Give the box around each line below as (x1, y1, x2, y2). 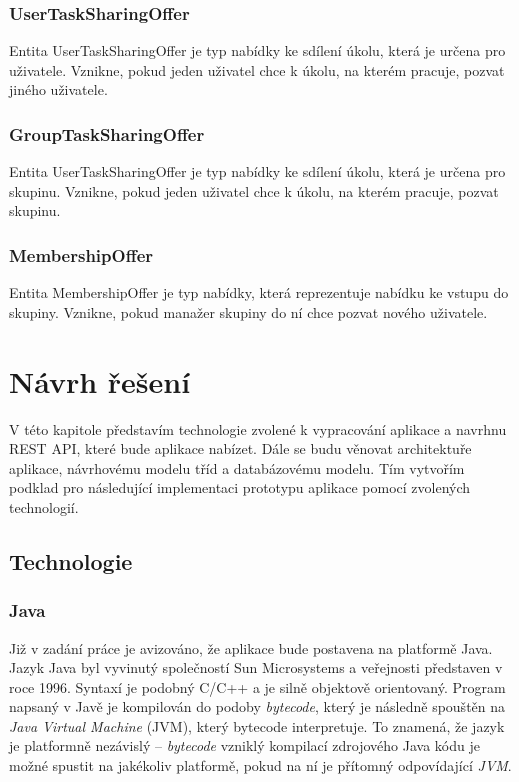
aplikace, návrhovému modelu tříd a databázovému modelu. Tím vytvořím (9, 457, 465, 478)
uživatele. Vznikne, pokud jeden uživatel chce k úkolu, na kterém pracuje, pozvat (9, 59, 505, 80)
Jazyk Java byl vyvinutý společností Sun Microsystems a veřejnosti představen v (9, 657, 503, 678)
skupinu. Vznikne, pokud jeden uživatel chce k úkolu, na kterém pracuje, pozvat (9, 180, 499, 201)
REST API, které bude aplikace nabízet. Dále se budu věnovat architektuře (9, 438, 472, 459)
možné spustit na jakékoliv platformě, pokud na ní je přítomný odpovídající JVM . (9, 755, 512, 776)
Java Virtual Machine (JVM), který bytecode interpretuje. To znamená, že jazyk (9, 715, 505, 736)
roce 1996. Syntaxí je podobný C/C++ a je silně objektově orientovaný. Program (9, 676, 506, 697)
